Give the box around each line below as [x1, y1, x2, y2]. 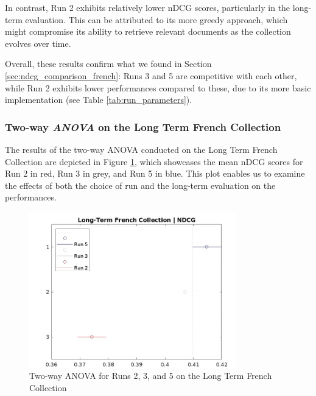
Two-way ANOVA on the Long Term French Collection [5, 119, 281, 134]
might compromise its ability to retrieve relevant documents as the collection [5, 25, 291, 38]
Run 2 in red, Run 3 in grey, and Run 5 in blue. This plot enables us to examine [5, 167, 305, 180]
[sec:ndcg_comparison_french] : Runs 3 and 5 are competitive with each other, [5, 69, 297, 82]
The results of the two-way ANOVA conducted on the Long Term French [5, 143, 278, 155]
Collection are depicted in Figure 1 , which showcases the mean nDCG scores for [5, 155, 303, 168]
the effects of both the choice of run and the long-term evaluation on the [5, 179, 276, 191]
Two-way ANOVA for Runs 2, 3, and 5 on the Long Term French [29, 369, 272, 382]
